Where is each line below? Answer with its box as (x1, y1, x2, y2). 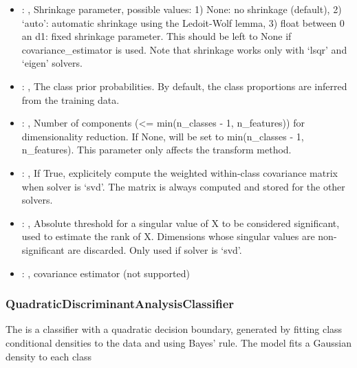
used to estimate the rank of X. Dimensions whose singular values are (21, 229, 315, 243)
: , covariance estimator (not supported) (21, 266, 190, 280)
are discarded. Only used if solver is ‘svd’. (67, 242, 242, 257)
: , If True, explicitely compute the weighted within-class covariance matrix (21, 165, 338, 180)
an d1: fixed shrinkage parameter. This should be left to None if (21, 29, 292, 43)
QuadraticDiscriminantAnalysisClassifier (6, 295, 235, 312)
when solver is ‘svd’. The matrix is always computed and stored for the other (21, 179, 345, 193)
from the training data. (21, 92, 120, 107)
